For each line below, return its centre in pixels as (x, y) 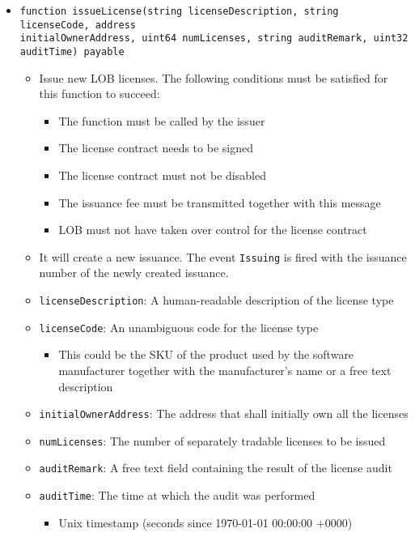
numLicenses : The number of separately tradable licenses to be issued (212, 440)
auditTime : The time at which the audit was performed (177, 495)
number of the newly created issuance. (134, 273)
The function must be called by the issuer (162, 120)
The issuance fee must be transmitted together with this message (220, 202)
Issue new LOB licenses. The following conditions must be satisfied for (214, 77)
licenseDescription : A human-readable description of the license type (216, 300)
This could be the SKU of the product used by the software (206, 354)
